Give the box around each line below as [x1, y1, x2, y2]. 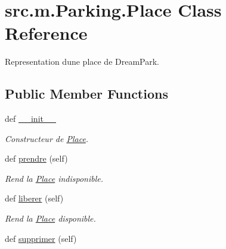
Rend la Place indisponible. [5, 172, 104, 184]
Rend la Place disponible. [5, 212, 96, 225]
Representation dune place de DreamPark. [5, 55, 159, 68]
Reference [5, 21, 88, 45]
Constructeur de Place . [5, 132, 89, 144]
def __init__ [5, 112, 56, 125]
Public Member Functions [5, 84, 168, 103]
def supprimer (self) [5, 232, 77, 244]
